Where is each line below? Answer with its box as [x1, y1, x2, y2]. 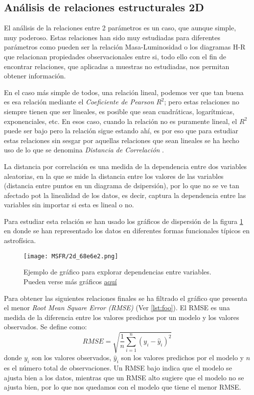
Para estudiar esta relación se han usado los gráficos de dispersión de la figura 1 [4, 216, 243, 226]
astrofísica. [4, 235, 36, 246]
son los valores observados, [31, 352, 112, 363]
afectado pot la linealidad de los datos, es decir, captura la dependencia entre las [4, 190, 246, 200]
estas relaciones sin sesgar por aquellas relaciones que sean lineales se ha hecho [4, 135, 239, 145]
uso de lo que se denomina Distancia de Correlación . [4, 145, 164, 155]
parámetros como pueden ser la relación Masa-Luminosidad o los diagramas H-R [4, 42, 246, 52]
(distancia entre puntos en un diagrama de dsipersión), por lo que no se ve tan [4, 180, 239, 191]
